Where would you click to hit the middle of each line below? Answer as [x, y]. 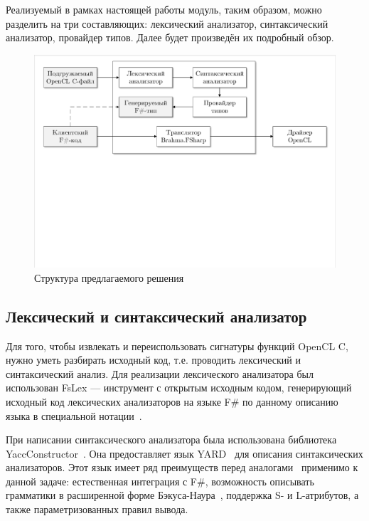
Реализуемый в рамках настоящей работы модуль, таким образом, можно [164, 9]
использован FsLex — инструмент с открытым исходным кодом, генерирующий [179, 388]
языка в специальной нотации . [74, 415]
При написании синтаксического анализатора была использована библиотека [171, 440]
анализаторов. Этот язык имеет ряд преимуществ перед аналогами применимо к [182, 467]
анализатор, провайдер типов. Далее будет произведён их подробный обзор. [170, 37]
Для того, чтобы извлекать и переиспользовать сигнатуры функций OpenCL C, [177, 346]
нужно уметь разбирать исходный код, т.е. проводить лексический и [153, 360]
